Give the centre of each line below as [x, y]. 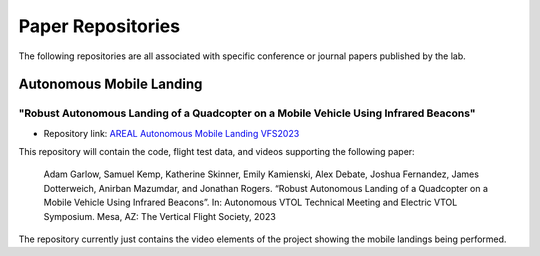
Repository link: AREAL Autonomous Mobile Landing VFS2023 [171, 133]
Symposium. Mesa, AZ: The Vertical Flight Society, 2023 [160, 216]
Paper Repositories [99, 26]
